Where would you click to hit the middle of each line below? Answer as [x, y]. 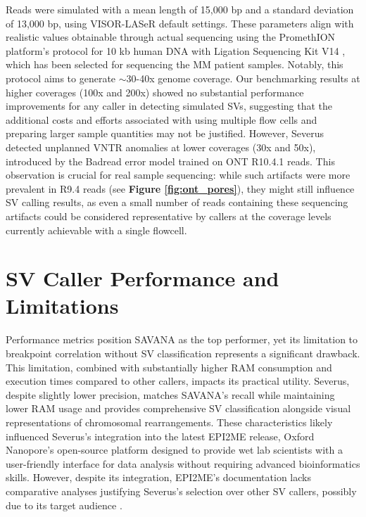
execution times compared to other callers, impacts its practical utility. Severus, [178, 381]
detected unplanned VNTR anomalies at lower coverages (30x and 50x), [161, 147]
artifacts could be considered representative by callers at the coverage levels [169, 216]
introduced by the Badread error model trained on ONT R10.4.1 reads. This [170, 161]
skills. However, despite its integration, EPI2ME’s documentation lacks [158, 477]
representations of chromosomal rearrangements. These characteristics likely [169, 422]
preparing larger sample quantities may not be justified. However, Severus [165, 133]
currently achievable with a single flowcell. [96, 230]
